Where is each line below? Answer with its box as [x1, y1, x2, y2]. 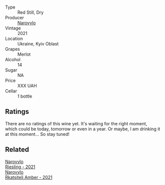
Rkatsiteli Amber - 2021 [5, 174, 53, 180]
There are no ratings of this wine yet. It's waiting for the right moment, [5, 120, 148, 126]
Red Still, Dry [17, 9, 44, 15]
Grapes [5, 46, 20, 52]
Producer [5, 15, 24, 20]
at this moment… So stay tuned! [5, 131, 70, 137]
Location [5, 36, 23, 41]
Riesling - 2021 [5, 164, 35, 170]
